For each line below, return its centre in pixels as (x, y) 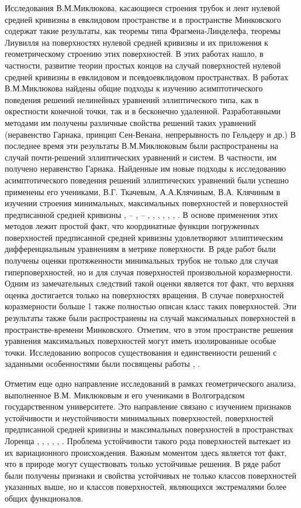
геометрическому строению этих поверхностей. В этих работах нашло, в (134, 54)
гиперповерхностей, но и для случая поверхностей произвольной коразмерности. (149, 272)
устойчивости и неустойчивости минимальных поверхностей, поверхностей (139, 417)
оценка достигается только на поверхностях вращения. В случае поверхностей (144, 294)
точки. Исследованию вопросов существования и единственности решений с (141, 352)
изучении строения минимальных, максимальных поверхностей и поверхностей (146, 203)
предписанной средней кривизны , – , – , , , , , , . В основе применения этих (141, 214)
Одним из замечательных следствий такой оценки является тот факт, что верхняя (149, 283)
